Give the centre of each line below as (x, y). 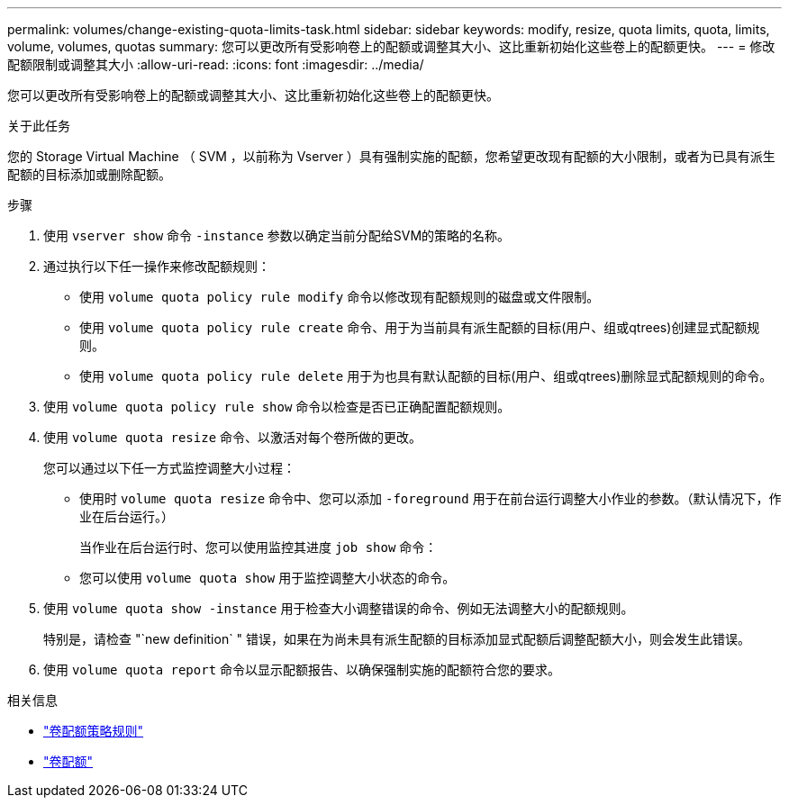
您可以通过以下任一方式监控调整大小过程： (169, 468)
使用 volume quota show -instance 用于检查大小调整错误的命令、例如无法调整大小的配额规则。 (339, 608)
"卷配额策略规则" (94, 731)
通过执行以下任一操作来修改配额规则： (157, 266)
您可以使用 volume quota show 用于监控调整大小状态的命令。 (268, 578)
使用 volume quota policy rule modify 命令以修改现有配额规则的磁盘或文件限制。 (340, 297)
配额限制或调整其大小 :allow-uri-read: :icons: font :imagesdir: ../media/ (216, 64)
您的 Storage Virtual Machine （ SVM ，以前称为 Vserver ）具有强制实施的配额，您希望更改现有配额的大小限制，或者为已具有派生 (391, 156)
